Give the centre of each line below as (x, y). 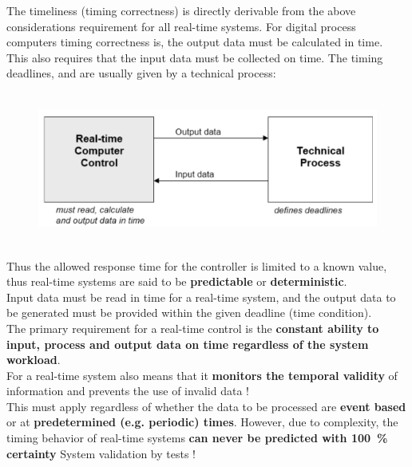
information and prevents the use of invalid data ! (128, 391)
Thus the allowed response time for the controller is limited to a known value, (197, 265)
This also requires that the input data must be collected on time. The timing (195, 57)
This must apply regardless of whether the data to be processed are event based (206, 406)
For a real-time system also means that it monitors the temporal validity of (202, 375)
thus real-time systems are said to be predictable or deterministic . (177, 281)
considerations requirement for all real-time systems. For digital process (181, 26)
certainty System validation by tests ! (101, 453)
